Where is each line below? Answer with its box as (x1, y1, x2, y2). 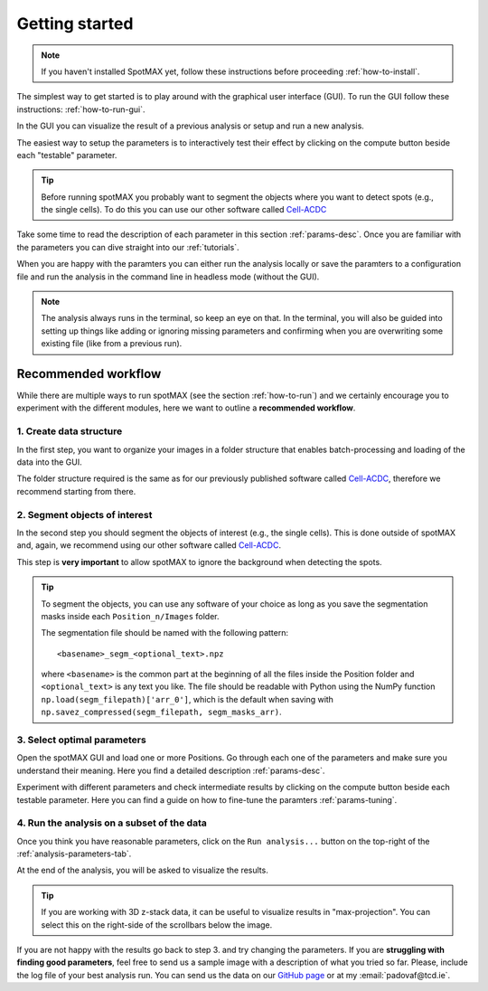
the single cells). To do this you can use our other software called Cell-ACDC (41, 204, 327, 215)
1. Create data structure (16, 425, 123, 438)
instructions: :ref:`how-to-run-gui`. (16, 104, 145, 115)
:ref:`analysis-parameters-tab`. (16, 848, 132, 859)
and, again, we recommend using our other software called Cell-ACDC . (16, 540, 282, 551)
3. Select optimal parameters (16, 733, 146, 746)
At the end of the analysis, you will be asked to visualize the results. (16, 864, 268, 876)
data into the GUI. (16, 457, 82, 467)
